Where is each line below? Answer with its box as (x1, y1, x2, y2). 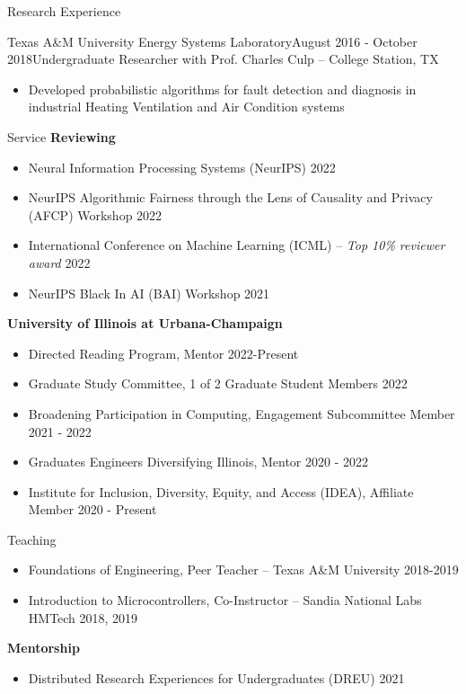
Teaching (7, 529, 57, 548)
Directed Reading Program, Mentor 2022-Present (28, 343, 299, 362)
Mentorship (7, 638, 80, 657)
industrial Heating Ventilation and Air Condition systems (28, 97, 345, 116)
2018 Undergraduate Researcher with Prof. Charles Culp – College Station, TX (7, 49, 439, 68)
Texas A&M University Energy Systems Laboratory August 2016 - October (7, 31, 418, 50)
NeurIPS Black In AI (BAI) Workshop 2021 (28, 283, 270, 302)
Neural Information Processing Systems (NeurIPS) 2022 (28, 157, 336, 176)
